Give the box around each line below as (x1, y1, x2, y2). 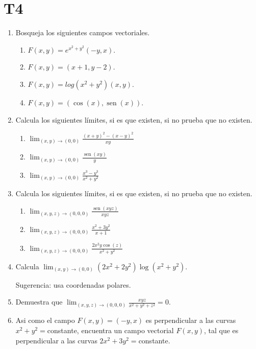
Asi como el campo (15, 315, 75, 325)
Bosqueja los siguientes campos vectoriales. (15, 27, 150, 38)
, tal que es (203, 325, 239, 336)
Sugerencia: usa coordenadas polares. (15, 279, 131, 290)
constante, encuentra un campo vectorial (47, 325, 174, 336)
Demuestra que (15, 296, 63, 307)
